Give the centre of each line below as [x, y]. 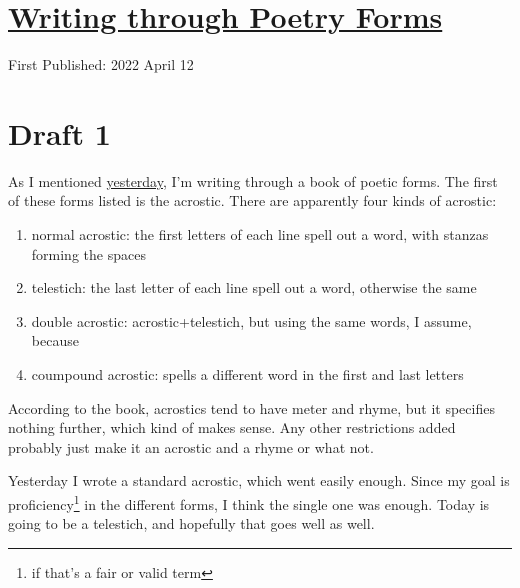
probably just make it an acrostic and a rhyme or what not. [191, 446]
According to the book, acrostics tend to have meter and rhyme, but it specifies [251, 407]
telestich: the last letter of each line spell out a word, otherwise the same [254, 287]
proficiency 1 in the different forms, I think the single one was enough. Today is [249, 502]
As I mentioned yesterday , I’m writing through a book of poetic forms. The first [253, 180]
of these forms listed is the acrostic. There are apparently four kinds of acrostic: [252, 200]
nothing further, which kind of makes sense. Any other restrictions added [232, 427]
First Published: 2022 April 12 [101, 64]
